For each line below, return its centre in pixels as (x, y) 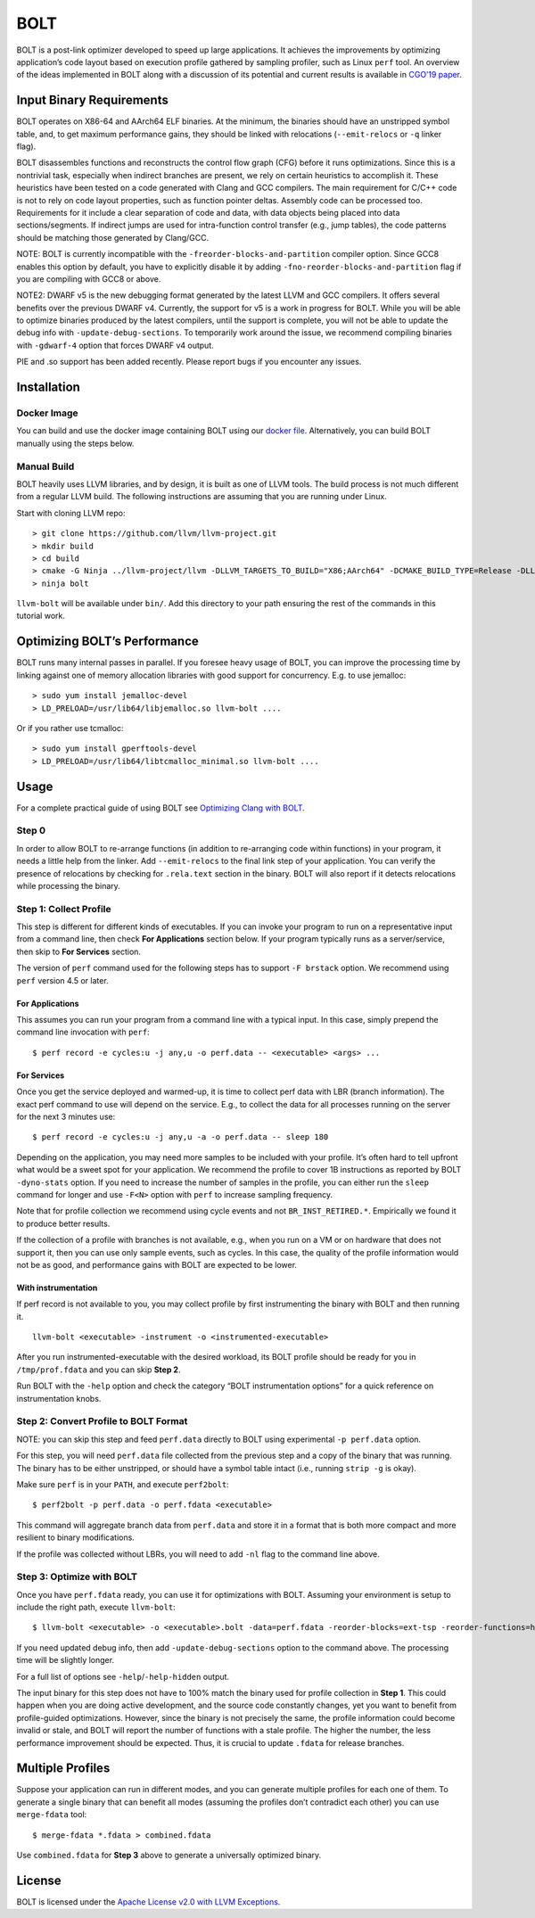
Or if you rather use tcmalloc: (70, 728)
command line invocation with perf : (83, 1032)
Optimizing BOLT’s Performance (108, 642)
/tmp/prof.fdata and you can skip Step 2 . (99, 1370)
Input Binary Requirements (92, 100)
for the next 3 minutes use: (66, 1116)
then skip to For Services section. (79, 951)
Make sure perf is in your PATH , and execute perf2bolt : (123, 1484)
